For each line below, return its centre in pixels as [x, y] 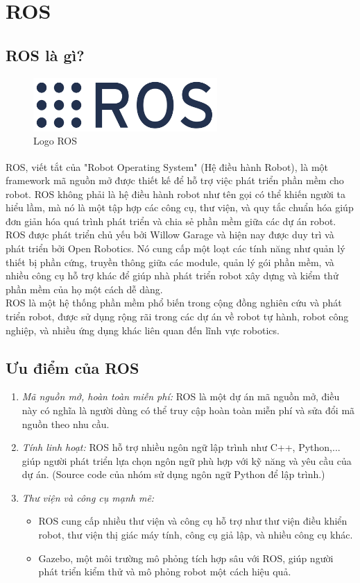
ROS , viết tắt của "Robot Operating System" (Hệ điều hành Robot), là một [167, 166]
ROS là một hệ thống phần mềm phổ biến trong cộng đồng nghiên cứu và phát [174, 303]
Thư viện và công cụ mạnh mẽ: [88, 497]
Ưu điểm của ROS [72, 367]
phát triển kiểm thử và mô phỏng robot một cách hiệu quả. [165, 572]
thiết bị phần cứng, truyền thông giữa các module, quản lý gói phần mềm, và [170, 262]
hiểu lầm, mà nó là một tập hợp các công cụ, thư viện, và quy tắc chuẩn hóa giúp [180, 207]
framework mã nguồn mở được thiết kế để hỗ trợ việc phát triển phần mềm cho [175, 180]
